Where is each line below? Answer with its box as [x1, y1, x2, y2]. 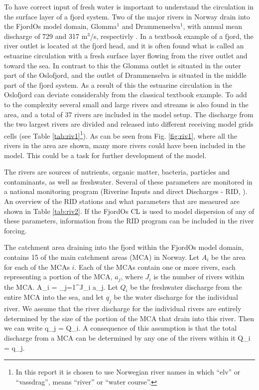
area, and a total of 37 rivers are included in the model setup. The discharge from [4, 109, 254, 119]
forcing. [4, 225, 27, 235]
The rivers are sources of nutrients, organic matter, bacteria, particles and [4, 167, 230, 177]
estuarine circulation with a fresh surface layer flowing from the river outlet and [4, 50, 248, 60]
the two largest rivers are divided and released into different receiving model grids [4, 119, 254, 129]
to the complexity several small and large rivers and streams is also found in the [4, 99, 249, 109]
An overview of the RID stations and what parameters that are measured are [4, 195, 240, 206]
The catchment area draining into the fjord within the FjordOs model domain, [4, 242, 244, 252]
